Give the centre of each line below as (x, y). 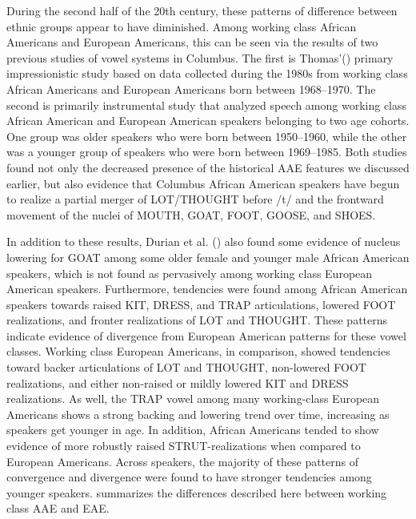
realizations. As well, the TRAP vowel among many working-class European (193, 398)
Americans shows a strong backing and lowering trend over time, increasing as (198, 414)
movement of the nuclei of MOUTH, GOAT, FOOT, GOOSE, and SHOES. (191, 214)
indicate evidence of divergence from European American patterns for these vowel (206, 335)
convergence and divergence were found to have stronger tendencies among (189, 477)
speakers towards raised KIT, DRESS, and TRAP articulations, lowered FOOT (201, 304)
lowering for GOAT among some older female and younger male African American (208, 257)
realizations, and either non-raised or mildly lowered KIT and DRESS (178, 382)
